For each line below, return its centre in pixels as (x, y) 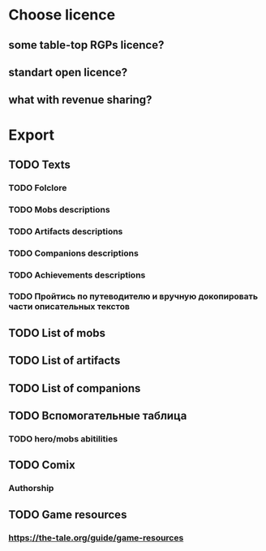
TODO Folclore (38, 187)
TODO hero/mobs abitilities (63, 438)
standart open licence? (68, 72)
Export (32, 135)
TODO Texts (40, 164)
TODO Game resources (68, 514)
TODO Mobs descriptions (60, 209)
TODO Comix (42, 465)
